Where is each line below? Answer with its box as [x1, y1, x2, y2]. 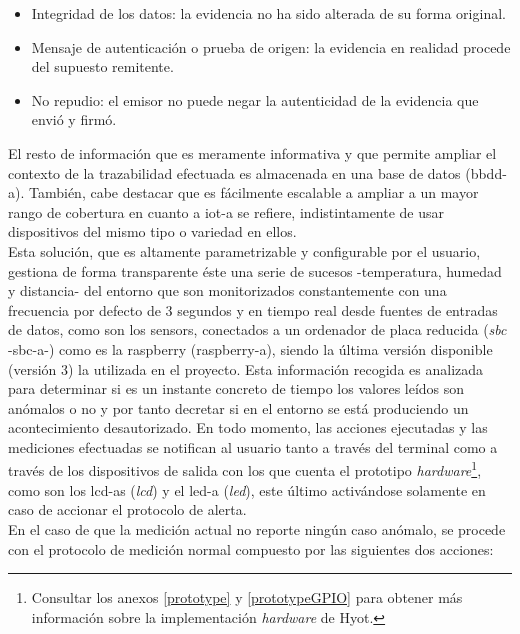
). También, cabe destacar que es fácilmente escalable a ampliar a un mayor [15, 182, 479, 203]
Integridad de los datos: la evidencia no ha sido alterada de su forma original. [31, 3, 506, 23]
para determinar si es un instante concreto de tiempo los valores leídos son [8, 378, 465, 399]
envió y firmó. [31, 109, 117, 130]
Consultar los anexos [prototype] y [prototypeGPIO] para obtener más [31, 587, 463, 608]
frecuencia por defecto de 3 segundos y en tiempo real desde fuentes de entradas [8, 299, 498, 320]
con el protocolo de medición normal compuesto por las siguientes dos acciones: [8, 538, 494, 559]
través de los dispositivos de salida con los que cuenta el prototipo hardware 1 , [8, 457, 482, 481]
